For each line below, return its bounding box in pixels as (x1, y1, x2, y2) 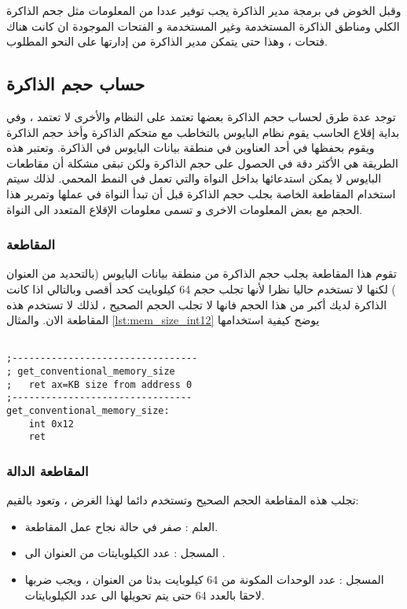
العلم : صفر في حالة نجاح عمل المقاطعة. (24, 518, 218, 534)
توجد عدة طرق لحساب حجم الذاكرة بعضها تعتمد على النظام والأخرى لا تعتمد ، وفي (6, 108, 396, 124)
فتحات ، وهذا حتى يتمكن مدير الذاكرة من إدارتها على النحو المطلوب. (6, 33, 328, 50)
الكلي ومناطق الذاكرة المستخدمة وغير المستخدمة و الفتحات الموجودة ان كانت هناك (6, 17, 400, 34)
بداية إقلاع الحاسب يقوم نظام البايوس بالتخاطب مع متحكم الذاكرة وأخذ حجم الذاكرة (6, 124, 400, 140)
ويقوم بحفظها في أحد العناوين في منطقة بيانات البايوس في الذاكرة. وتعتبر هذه (6, 139, 375, 156)
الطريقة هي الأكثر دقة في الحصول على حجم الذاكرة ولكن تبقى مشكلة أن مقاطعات (6, 154, 398, 171)
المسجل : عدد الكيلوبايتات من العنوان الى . (24, 544, 225, 561)
